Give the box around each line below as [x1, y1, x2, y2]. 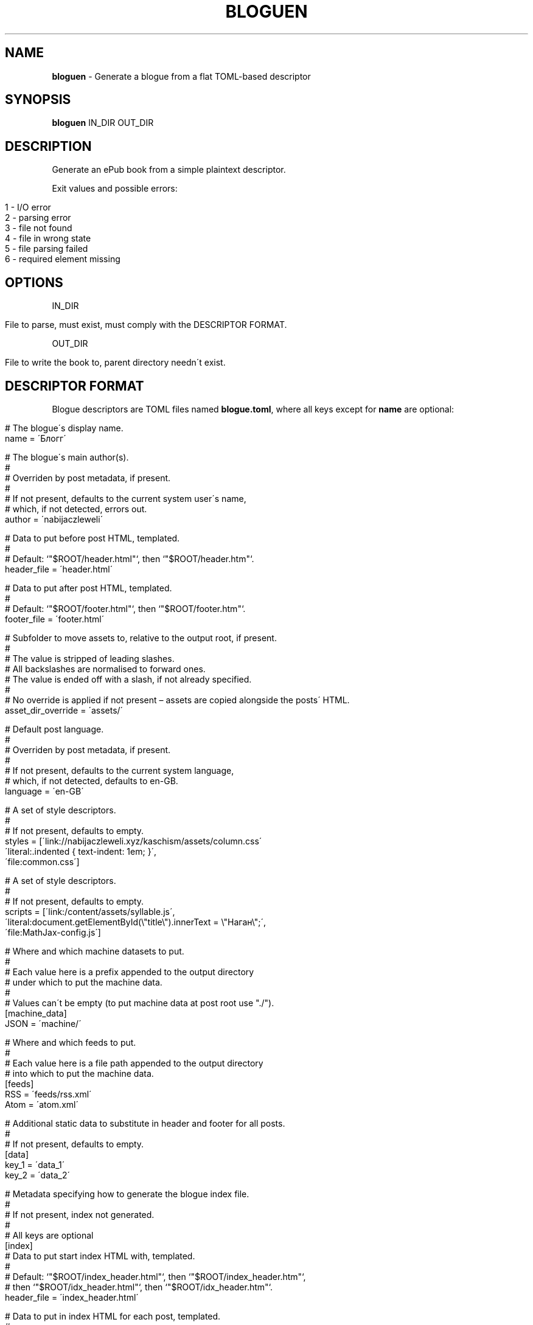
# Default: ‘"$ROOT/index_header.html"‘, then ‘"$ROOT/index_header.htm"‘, [5, 1271, 306, 1282]
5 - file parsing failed [5, 243, 88, 254]
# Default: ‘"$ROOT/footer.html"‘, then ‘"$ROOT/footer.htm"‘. [5, 603, 246, 614]
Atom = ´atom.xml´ [5, 1099, 78, 1110]
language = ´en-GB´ [5, 785, 84, 796]
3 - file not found [5, 223, 72, 234]
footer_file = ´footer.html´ [5, 613, 105, 624]
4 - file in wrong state [5, 233, 91, 244]
